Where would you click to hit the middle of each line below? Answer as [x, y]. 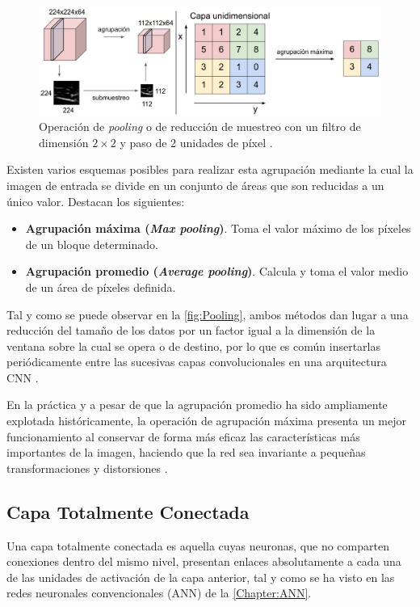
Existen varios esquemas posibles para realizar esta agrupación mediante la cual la [210, 169]
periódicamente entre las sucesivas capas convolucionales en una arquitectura [197, 362]
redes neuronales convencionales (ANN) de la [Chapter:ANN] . [159, 593]
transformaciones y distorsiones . [87, 468]
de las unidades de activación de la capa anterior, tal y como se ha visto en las [201, 577]
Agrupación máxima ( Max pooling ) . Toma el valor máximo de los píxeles [218, 228]
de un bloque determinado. [92, 244]
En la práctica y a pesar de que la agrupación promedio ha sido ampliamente [197, 405]
